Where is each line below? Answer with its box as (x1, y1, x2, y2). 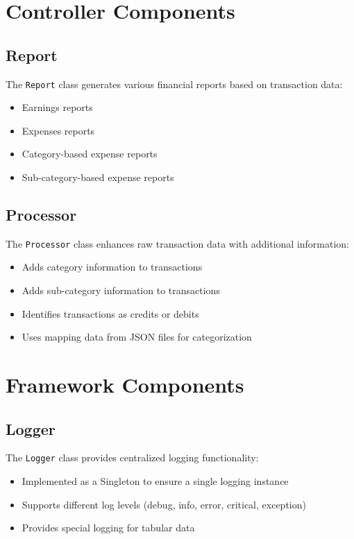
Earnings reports (22, 100, 93, 114)
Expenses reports (22, 123, 95, 137)
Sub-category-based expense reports (22, 170, 174, 185)
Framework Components (6, 370, 244, 399)
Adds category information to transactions (22, 259, 203, 274)
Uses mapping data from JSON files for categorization (22, 330, 252, 344)
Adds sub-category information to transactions (22, 283, 220, 298)
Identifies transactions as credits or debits (22, 306, 199, 320)
